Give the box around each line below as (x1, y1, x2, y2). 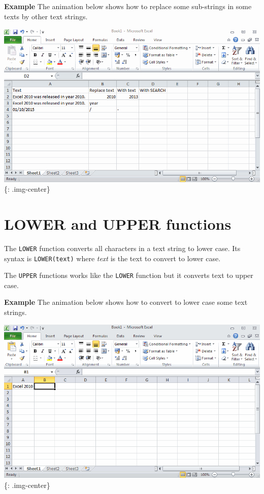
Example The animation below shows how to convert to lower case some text (4, 297, 248, 307)
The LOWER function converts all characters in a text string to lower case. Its (4, 242, 241, 253)
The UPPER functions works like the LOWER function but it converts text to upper (4, 270, 253, 280)
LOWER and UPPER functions (4, 213, 232, 234)
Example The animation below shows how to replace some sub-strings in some (4, 1, 252, 11)
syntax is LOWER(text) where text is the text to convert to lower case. (4, 253, 221, 263)
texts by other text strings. (4, 11, 88, 21)
